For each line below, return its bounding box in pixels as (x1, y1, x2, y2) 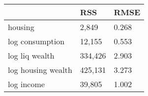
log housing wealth (8, 64, 73, 75)
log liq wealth (8, 50, 55, 61)
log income (8, 78, 45, 90)
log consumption (8, 35, 65, 47)
